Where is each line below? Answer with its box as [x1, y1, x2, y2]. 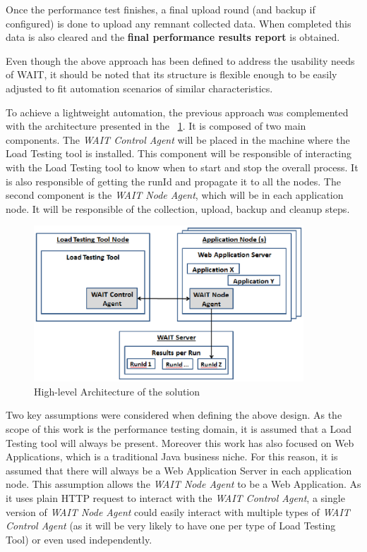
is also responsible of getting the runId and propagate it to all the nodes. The [6, 173, 341, 188]
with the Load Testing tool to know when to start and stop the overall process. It [6, 159, 359, 174]
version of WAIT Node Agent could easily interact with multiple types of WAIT [6, 504, 350, 519]
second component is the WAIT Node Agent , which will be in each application [6, 188, 344, 202]
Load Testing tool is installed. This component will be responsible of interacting [6, 146, 351, 161]
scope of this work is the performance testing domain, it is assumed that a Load [6, 422, 352, 436]
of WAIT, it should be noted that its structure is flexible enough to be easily [6, 67, 337, 82]
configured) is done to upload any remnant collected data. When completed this [6, 16, 351, 30]
